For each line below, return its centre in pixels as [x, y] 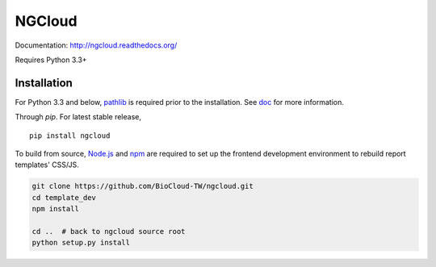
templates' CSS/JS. [47, 165]
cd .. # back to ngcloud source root [109, 231]
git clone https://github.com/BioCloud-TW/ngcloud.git [143, 186]
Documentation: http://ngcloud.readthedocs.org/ [96, 45]
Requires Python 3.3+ [51, 60]
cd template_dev [64, 197]
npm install [56, 209]
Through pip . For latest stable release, [78, 117]
